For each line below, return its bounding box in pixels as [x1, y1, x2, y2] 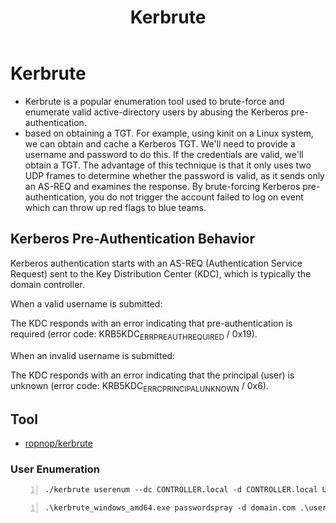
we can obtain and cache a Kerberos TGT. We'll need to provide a [24, 137, 296, 150]
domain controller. [10, 278, 85, 290]
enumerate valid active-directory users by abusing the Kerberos [24, 106, 289, 118]
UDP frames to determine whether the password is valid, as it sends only [24, 169, 325, 181]
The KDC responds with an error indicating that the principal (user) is [10, 369, 295, 381]
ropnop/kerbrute [24, 437, 93, 450]
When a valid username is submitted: [10, 297, 163, 310]
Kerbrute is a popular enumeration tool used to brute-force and [24, 95, 285, 107]
